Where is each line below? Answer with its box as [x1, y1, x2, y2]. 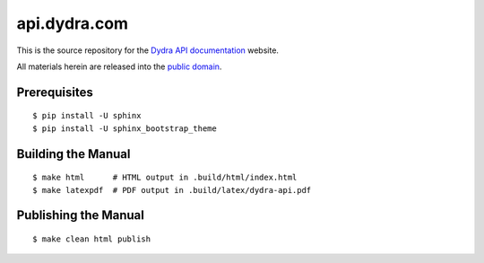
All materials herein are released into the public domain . [16, 61, 222, 72]
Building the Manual [16, 146, 131, 162]
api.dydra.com [16, 13, 129, 33]
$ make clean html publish [32, 233, 151, 244]
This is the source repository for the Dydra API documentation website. [16, 45, 280, 56]
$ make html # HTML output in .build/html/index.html [32, 172, 298, 183]
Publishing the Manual [16, 207, 145, 224]
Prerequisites [16, 84, 93, 100]
